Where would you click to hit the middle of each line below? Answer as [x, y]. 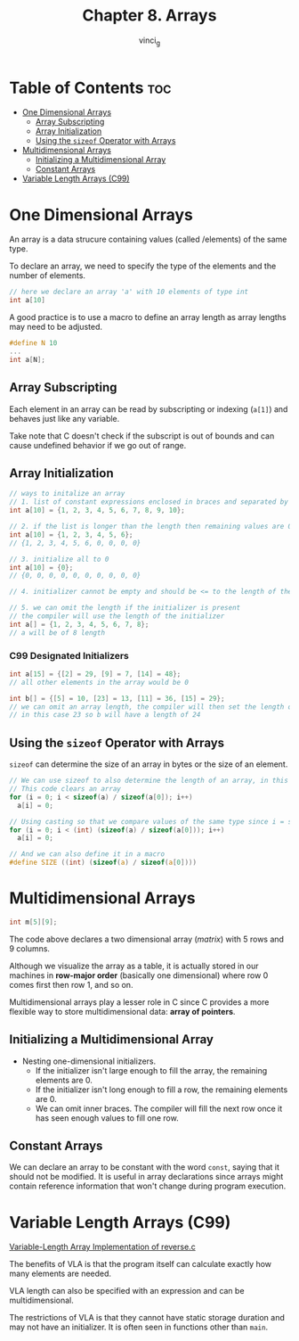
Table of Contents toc [90, 88]
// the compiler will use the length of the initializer [117, 616]
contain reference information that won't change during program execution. [148, 1186]
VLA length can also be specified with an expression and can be [127, 1291]
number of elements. [48, 276]
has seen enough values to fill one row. [107, 1118]
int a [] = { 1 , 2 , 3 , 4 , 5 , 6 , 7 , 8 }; [79, 624]
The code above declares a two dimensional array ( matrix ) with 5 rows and [147, 939]
